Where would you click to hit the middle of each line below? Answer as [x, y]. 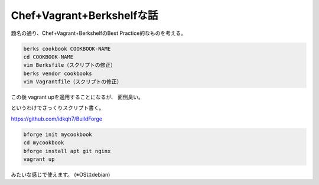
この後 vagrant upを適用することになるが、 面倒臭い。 [77, 97]
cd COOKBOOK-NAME [48, 57]
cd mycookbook [44, 143]
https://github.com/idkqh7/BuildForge [57, 119]
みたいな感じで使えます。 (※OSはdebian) [61, 175]
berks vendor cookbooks [58, 73]
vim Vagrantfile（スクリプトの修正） [73, 82]
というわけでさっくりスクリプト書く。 [58, 108]
